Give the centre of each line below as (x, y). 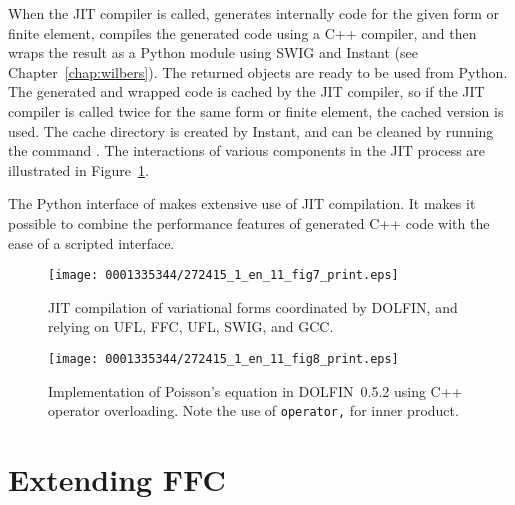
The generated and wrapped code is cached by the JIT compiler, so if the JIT (246, 91)
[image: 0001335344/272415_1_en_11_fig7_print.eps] (223, 275)
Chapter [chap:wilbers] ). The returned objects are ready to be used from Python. (258, 71)
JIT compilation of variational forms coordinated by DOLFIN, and (253, 306)
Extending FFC (117, 479)
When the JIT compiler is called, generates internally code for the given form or (253, 13)
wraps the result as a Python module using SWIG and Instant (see (213, 52)
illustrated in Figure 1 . (78, 169)
